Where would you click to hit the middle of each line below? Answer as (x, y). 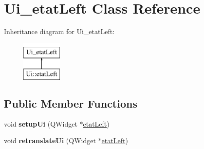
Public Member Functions (71, 103)
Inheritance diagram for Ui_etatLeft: (59, 31)
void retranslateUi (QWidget (50, 140)
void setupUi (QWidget (41, 124)
